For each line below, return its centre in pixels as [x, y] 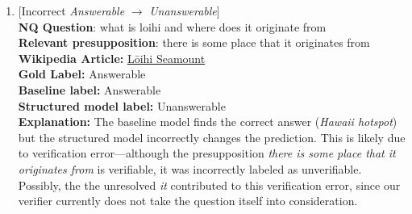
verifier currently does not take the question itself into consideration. [188, 201]
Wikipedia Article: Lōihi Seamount [112, 58]
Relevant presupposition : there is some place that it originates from [194, 42]
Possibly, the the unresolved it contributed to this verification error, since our [209, 185]
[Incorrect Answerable [71, 10]
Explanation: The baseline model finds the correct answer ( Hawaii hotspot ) [208, 122]
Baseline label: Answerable [89, 89]
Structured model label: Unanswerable [122, 105]
